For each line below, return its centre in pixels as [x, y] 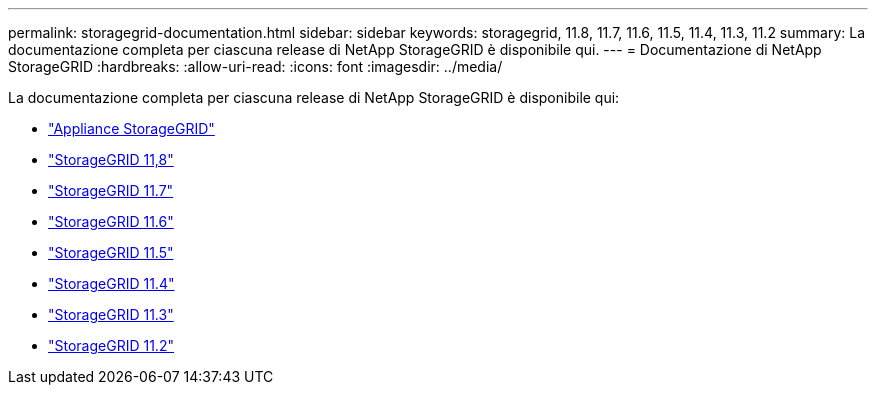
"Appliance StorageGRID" [131, 128]
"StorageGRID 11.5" [111, 252]
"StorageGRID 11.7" [111, 190]
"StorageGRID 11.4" [111, 283]
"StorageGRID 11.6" [111, 221]
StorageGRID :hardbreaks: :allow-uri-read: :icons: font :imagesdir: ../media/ [255, 66]
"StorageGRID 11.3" [111, 314]
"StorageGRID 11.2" [111, 345]
